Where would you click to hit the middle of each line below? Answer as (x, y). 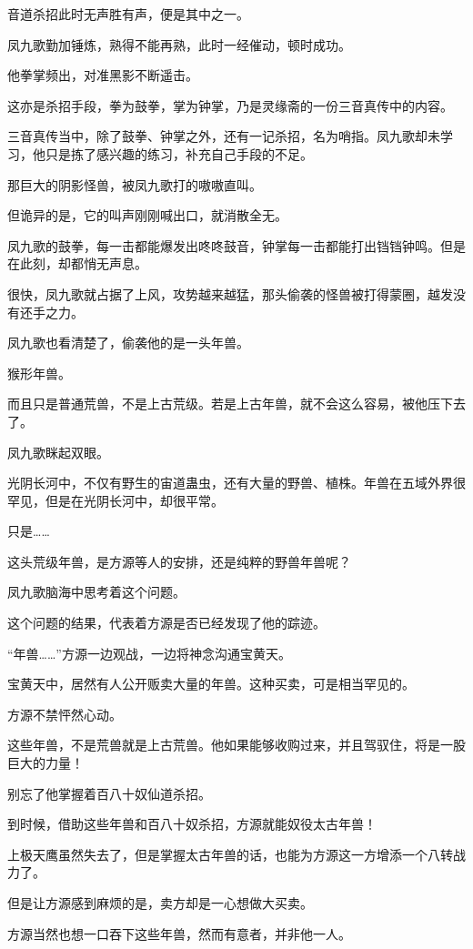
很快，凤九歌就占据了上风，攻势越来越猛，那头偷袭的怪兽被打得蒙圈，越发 (230, 293)
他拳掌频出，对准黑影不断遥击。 (103, 75)
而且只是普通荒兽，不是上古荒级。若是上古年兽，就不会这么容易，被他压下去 (236, 404)
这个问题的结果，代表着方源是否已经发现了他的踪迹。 (166, 623)
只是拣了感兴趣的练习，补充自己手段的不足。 (179, 153)
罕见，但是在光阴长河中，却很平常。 (116, 500)
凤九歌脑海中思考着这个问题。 (96, 592)
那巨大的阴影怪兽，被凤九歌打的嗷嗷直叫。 (135, 184)
